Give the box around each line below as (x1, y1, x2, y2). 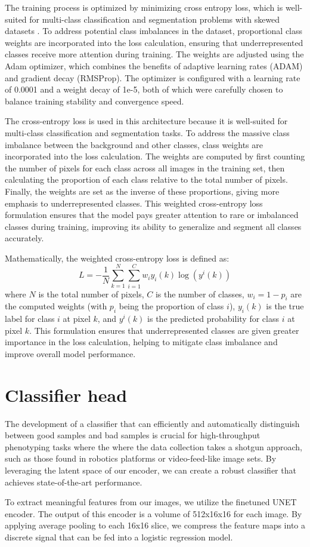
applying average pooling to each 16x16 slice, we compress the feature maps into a (5, 519, 305, 531)
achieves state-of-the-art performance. (5, 475, 142, 488)
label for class (5, 312, 55, 325)
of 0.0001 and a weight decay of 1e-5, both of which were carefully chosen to (5, 83, 283, 96)
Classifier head (5, 382, 128, 407)
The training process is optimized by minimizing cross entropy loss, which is (5, 1, 283, 13)
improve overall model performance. (5, 347, 136, 359)
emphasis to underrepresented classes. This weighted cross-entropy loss (5, 196, 263, 209)
